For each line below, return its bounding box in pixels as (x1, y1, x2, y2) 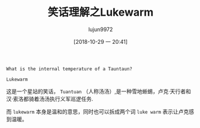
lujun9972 (88, 25, 113, 33)
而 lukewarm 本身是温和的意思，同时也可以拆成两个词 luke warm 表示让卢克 (6, 108, 189, 115)
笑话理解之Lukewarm (47, 5, 154, 19)
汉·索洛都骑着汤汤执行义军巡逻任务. (6, 95, 94, 102)
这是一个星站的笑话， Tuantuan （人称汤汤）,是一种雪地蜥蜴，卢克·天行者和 (6, 88, 192, 95)
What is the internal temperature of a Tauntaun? (6, 66, 133, 72)
